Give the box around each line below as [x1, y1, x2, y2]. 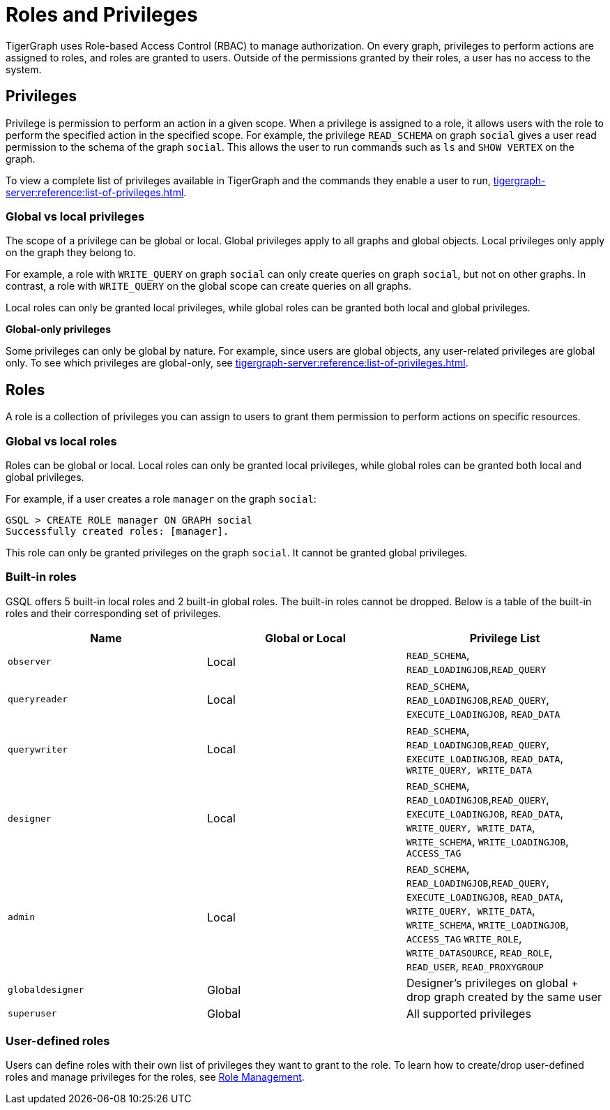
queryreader [8, 694, 68, 705]
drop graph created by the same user [406, 989, 602, 1004]
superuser [8, 1008, 57, 1019]
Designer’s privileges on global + [406, 975, 579, 990]
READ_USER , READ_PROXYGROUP [406, 959, 544, 973]
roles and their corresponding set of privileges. [6, 607, 221, 619]
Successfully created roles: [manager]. [6, 525, 229, 537]
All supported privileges [406, 1006, 531, 1021]
